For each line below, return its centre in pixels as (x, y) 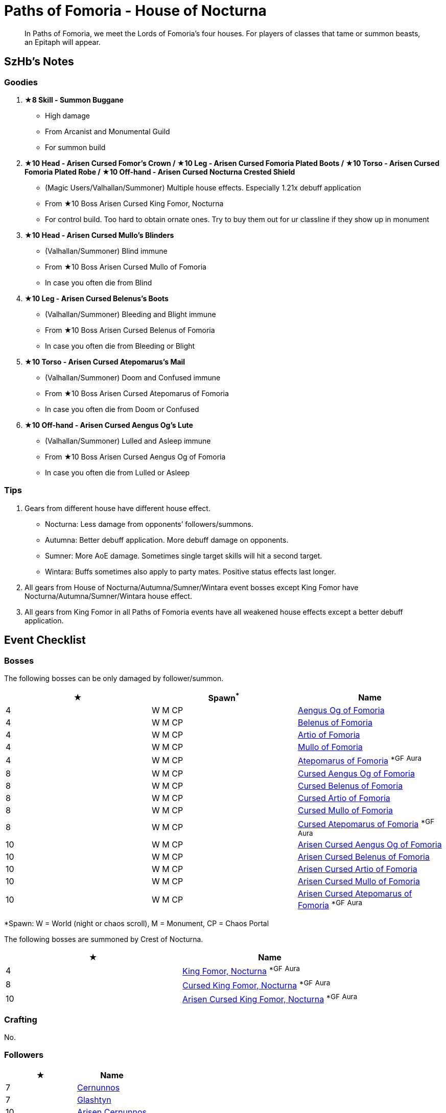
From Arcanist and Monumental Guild (108, 131)
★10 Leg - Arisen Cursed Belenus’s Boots (97, 298)
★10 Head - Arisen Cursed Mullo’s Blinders (99, 235)
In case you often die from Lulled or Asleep (118, 472)
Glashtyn (94, 1099)
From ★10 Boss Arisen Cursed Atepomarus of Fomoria (137, 393)
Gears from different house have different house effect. (118, 508)
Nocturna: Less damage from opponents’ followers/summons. (149, 524)
